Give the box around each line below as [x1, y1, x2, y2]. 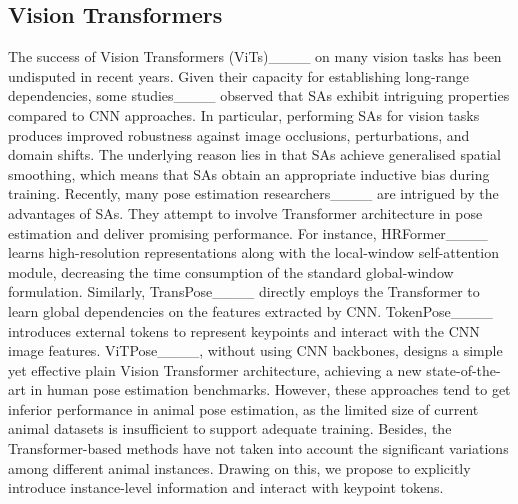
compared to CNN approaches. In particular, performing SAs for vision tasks [8, 104, 480, 125]
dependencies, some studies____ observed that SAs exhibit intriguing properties [8, 85, 510, 106]
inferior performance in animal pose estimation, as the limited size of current [8, 398, 479, 419]
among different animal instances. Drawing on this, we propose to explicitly [8, 457, 471, 478]
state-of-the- [426, 359, 501, 380]
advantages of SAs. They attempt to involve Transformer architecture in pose [8, 202, 483, 223]
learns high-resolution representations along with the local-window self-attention [8, 242, 499, 263]
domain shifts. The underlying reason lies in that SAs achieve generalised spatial [8, 144, 501, 165]
